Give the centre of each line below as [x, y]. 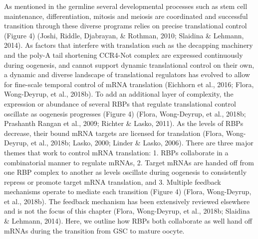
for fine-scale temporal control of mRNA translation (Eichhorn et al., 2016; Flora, [129, 84]
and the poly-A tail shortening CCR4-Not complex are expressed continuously [124, 55]
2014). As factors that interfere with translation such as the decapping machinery [129, 45]
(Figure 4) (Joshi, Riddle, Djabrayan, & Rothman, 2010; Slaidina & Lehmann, [124, 35]
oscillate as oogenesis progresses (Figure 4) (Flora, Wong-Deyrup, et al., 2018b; [125, 113]
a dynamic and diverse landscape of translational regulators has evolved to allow [127, 74]
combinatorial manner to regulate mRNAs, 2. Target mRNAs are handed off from [129, 162]
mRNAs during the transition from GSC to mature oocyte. [94, 230]
